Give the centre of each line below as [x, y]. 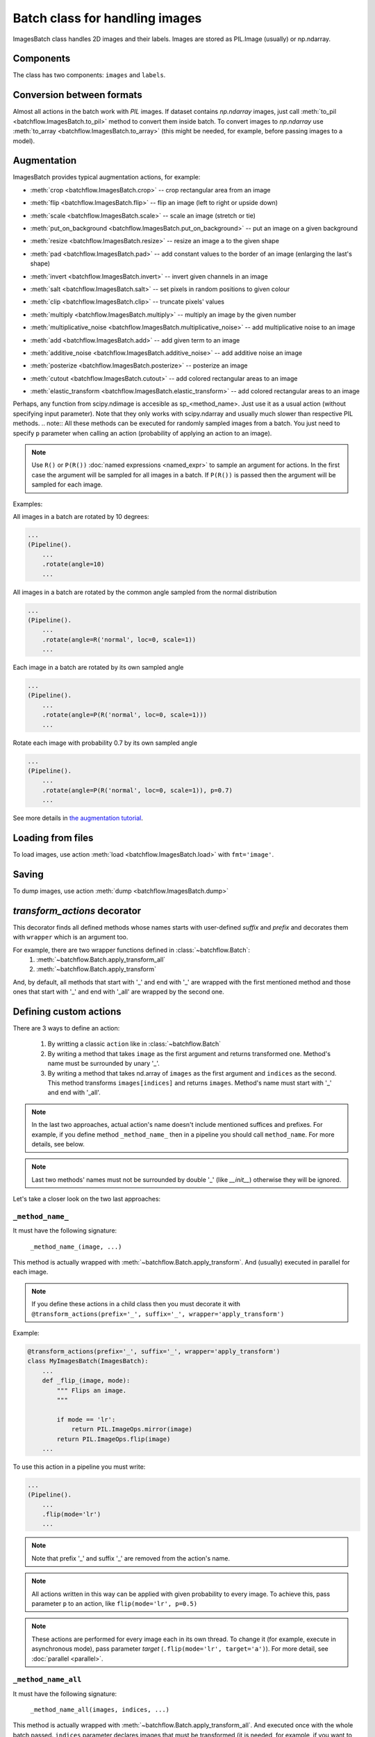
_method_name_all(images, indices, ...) [100, 1710]
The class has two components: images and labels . [89, 75]
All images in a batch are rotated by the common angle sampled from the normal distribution [145, 592]
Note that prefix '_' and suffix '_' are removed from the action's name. [131, 1558]
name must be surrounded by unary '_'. [103, 1064]
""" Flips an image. [92, 1390]
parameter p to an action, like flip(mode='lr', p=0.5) [115, 1604]
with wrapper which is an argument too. [70, 937]
